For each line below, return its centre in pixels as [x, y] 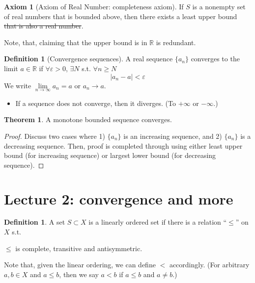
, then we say [79, 274]
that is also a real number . [44, 26]
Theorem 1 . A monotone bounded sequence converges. [88, 119]
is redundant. [176, 42]
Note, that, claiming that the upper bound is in [76, 42]
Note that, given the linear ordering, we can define [80, 265]
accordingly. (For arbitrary [209, 265]
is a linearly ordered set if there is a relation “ [158, 222]
